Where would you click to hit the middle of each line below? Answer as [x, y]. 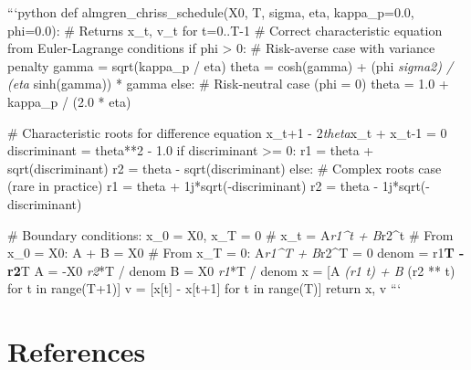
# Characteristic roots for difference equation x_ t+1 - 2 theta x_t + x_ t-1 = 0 [227, 132]
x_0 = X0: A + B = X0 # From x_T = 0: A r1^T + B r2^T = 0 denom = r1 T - [236, 253]
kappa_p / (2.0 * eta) [69, 101]
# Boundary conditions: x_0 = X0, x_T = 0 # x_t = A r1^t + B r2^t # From [230, 234]
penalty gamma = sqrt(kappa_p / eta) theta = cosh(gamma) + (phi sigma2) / [230, 65]
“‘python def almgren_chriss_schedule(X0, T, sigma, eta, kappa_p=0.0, [211, 12]
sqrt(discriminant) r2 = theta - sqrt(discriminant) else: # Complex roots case [225, 168]
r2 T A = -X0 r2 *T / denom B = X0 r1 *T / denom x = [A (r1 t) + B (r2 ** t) [231, 270]
